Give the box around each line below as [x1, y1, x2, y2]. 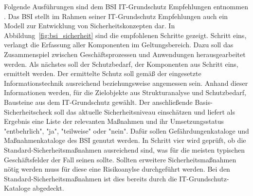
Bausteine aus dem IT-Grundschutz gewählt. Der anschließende [4, 97, 193, 107]
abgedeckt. [33, 183, 64, 193]
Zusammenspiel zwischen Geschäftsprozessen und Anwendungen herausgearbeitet [4, 49, 246, 59]
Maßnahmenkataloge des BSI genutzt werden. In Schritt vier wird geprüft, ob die [4, 135, 246, 145]
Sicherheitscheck [4, 106, 52, 117]
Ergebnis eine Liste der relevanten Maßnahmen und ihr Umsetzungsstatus [4, 116, 224, 126]
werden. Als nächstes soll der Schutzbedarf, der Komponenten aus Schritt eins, [4, 59, 238, 69]
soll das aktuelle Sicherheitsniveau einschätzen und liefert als [54, 106, 235, 117]
